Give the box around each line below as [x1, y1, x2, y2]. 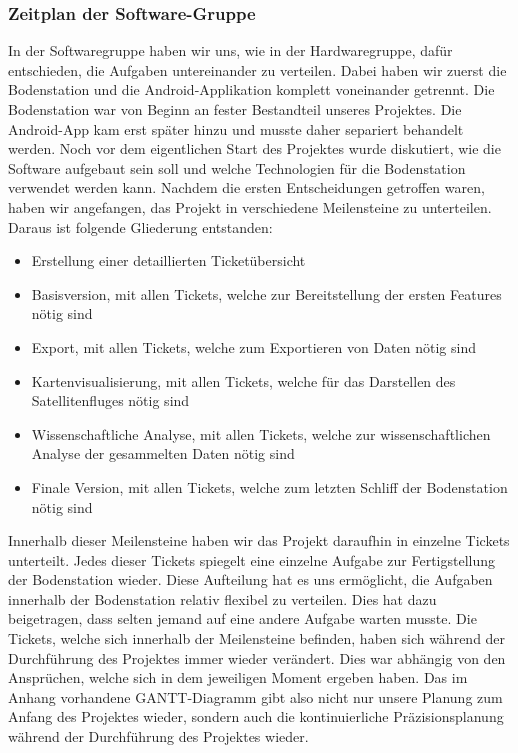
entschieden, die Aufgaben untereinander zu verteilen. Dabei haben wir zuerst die [8, 59, 507, 80]
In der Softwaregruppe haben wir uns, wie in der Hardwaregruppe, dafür [8, 40, 453, 61]
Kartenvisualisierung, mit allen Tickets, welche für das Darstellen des [31, 370, 456, 391]
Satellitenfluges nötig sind [31, 390, 190, 411]
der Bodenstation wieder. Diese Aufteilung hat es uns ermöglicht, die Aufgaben [8, 569, 493, 590]
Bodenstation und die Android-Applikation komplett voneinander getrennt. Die [8, 79, 495, 100]
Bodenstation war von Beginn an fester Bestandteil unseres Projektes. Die [8, 99, 462, 119]
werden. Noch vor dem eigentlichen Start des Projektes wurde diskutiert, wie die [8, 138, 501, 159]
